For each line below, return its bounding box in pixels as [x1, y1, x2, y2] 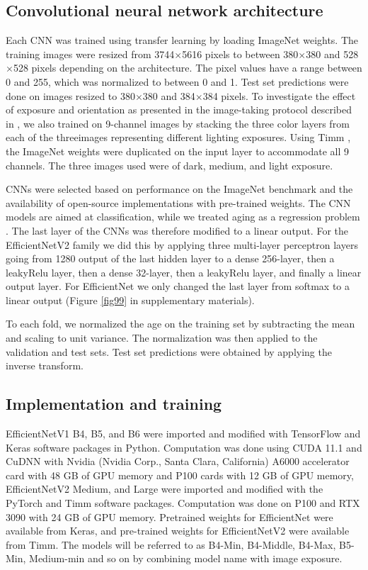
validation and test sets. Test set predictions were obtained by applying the [6, 344, 332, 359]
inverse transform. [6, 358, 84, 373]
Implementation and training [6, 393, 222, 415]
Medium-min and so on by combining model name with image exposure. [29, 551, 343, 566]
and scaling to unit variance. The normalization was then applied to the [6, 330, 318, 345]
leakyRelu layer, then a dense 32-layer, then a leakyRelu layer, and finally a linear [6, 264, 362, 279]
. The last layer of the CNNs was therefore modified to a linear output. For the [6, 223, 348, 238]
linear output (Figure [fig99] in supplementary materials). [6, 292, 255, 307]
